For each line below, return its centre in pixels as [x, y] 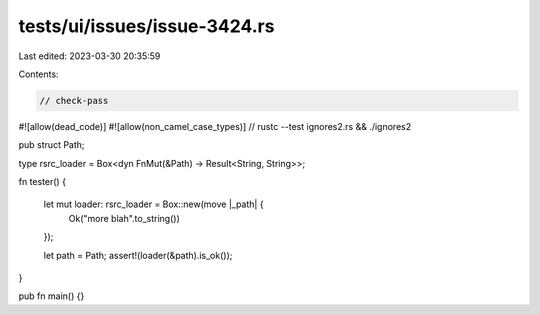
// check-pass [74, 100]
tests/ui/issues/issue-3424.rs [146, 26]
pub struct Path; [51, 145]
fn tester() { [42, 182]
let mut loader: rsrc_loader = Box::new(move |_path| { [153, 204]
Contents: [38, 74]
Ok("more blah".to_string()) [124, 218]
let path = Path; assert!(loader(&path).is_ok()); [138, 255]
